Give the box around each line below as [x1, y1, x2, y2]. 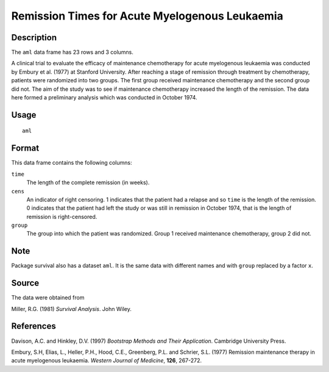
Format [11, 143, 40, 154]
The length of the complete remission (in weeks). [26, 179, 150, 186]
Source [11, 278, 40, 288]
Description [11, 32, 57, 43]
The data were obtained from [11, 294, 85, 301]
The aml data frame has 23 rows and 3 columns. [11, 49, 134, 56]
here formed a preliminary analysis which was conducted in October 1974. [11, 94, 197, 101]
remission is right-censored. [26, 213, 97, 220]
